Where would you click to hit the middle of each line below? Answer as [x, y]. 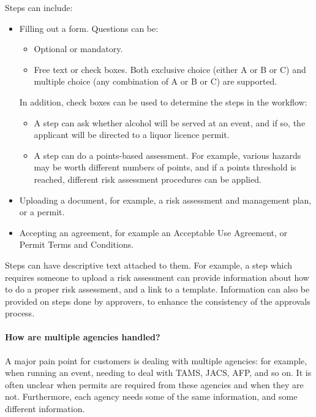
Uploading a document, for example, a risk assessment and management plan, [165, 200]
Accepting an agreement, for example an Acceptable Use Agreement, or [153, 232]
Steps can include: [39, 7]
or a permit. [42, 212]
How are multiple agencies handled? [83, 337]
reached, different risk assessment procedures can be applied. [148, 179]
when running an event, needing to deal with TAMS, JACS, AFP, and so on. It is [158, 373]
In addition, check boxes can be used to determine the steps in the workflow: [163, 101]
